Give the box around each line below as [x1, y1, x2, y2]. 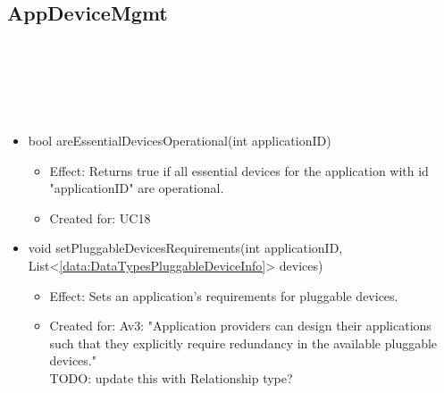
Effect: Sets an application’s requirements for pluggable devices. [49, 286, 398, 305]
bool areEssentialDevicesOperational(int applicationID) [28, 130, 331, 149]
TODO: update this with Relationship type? [49, 368, 293, 387]
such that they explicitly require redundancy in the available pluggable [49, 333, 438, 352]
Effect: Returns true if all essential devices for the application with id [49, 161, 429, 180]
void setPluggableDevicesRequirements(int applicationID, [28, 238, 343, 257]
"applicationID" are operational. [49, 179, 224, 197]
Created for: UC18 [49, 208, 151, 227]
